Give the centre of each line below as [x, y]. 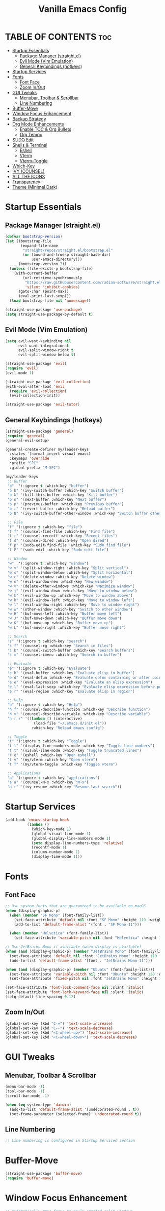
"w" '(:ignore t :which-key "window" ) [48, 563]
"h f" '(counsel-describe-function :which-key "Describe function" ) [79, 710]
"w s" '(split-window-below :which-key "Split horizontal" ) [70, 572]
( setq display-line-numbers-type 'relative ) [78, 843]
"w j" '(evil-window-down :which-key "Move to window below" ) [72, 591]
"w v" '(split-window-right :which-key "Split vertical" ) [68, 568]
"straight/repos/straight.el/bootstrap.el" [68, 250]
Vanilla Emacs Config [82, 9]
